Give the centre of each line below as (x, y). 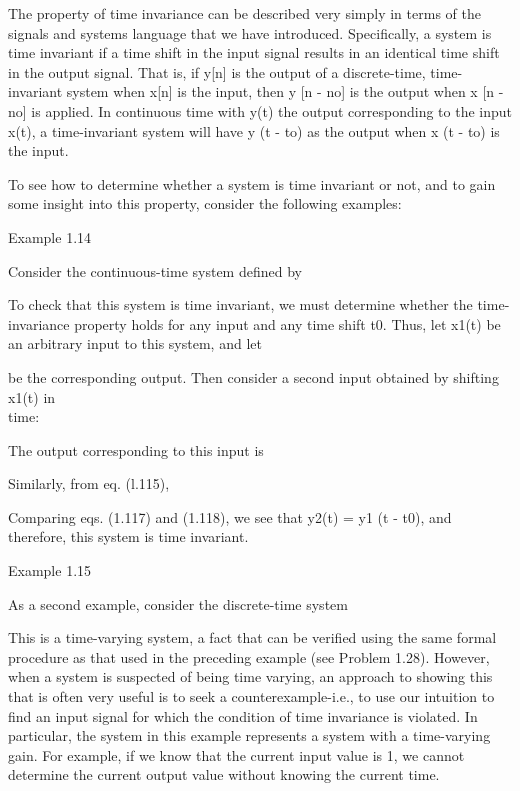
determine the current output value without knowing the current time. (224, 774)
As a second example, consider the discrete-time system (178, 603)
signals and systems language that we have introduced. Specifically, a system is (250, 32)
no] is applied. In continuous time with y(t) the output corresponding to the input (260, 110)
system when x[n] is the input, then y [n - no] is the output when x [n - (285, 91)
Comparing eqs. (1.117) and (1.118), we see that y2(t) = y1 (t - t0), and (230, 516)
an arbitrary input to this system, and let (135, 343)
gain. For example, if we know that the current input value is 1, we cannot (236, 754)
